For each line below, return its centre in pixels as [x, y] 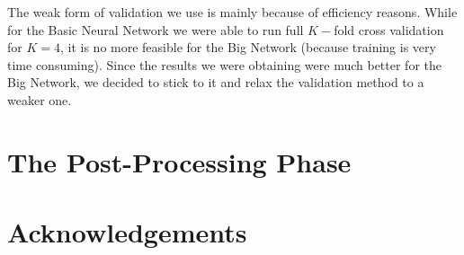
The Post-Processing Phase [179, 161]
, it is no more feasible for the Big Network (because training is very [248, 47]
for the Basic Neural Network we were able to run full [156, 29]
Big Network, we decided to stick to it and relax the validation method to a [216, 82]
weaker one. [40, 99]
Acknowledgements [127, 232]
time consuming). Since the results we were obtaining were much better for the [224, 64]
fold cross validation [389, 29]
